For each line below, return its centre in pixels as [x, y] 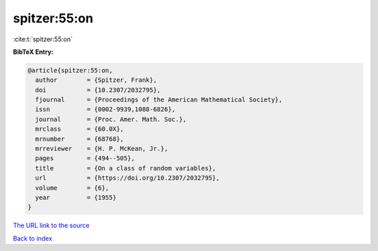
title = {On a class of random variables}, [126, 168]
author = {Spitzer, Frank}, [96, 80]
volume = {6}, [72, 188]
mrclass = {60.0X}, [79, 129]
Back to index [33, 238]
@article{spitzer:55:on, [70, 70]
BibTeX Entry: [33, 52]
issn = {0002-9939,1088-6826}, [105, 109]
